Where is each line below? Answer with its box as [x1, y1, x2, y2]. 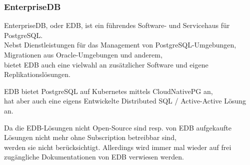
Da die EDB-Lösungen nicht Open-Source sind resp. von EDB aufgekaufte [4, 122, 231, 132]
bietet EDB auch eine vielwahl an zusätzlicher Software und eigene [4, 59, 208, 69]
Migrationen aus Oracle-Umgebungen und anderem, [4, 49, 162, 59]
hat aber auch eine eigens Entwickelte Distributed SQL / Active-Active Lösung [4, 95, 246, 106]
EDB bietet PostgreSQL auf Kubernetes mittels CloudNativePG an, [4, 85, 213, 96]
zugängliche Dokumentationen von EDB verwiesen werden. [4, 151, 184, 162]
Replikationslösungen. [4, 69, 70, 79]
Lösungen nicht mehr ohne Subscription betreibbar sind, [4, 132, 176, 142]
